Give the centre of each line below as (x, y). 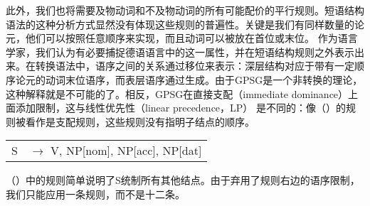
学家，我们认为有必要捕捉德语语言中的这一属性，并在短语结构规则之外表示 (180, 51)
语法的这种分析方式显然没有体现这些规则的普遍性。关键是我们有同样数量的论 (185, 24)
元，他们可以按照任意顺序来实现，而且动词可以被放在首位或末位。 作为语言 (182, 38)
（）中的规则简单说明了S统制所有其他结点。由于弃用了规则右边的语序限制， (183, 180)
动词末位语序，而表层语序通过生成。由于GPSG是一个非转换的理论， (204, 79)
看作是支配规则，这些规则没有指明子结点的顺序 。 (140, 121)
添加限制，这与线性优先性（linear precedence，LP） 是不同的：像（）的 (181, 108)
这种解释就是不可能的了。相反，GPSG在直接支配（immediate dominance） (177, 93)
